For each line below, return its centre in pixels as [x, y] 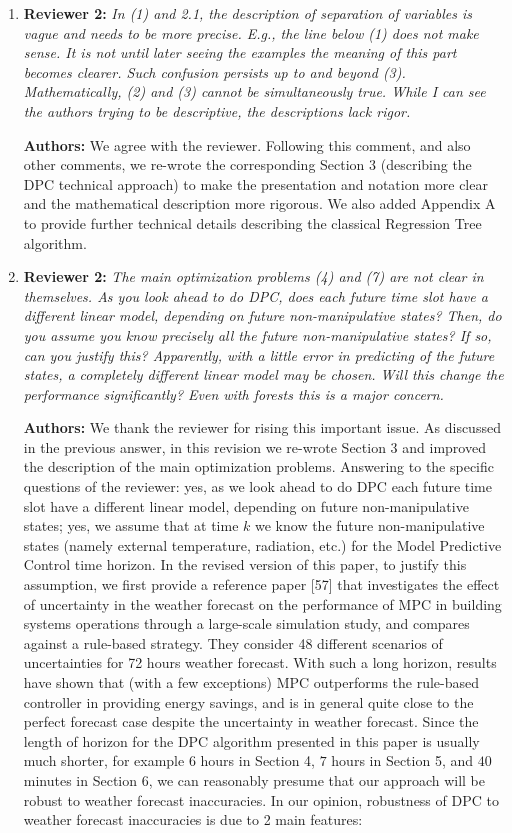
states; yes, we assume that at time [131, 525]
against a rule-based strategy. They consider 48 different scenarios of [233, 642]
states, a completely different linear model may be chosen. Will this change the [263, 374]
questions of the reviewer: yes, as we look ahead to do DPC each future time [257, 486]
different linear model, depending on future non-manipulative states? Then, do [262, 315]
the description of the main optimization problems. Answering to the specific [258, 466]
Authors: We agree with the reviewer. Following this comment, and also [247, 144]
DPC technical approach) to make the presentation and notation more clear [255, 183]
